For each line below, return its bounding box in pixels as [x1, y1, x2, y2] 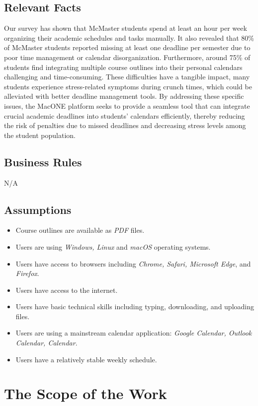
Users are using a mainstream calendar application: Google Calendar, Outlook [15, 328, 252, 338]
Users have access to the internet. [15, 284, 118, 295]
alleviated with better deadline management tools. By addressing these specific [4, 91, 244, 101]
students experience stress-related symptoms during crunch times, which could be [4, 81, 252, 91]
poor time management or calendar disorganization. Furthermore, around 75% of [4, 52, 251, 62]
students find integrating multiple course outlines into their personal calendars [4, 62, 243, 72]
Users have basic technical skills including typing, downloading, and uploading [15, 301, 255, 312]
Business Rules [4, 154, 82, 169]
